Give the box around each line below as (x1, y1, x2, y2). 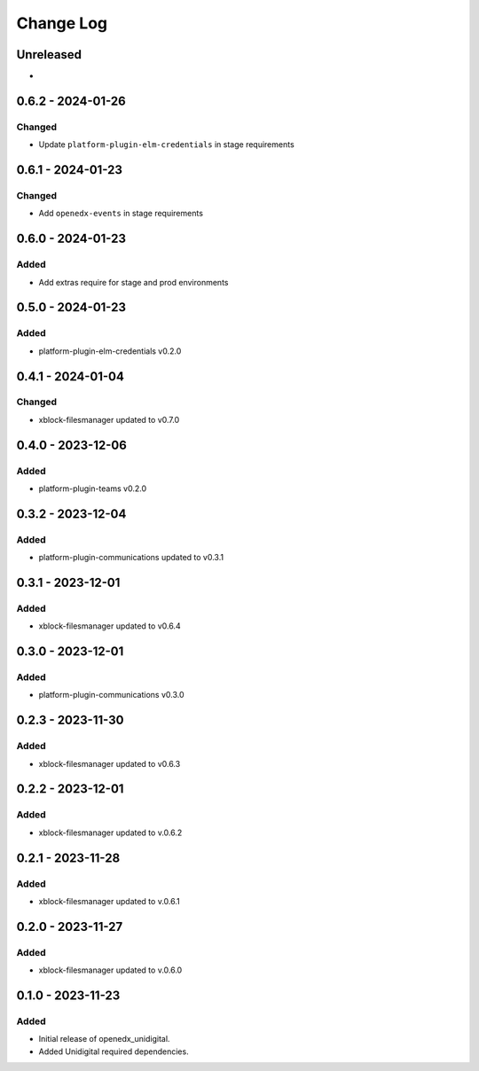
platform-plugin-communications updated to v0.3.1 (38, 552, 224, 563)
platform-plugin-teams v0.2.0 (38, 483, 146, 494)
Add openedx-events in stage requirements (38, 208, 204, 219)
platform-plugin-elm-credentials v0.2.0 (38, 346, 182, 356)
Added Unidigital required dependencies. (38, 1046, 190, 1057)
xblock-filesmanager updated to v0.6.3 (38, 758, 181, 769)
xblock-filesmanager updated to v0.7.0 (38, 414, 180, 425)
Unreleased (16, 47, 82, 62)
